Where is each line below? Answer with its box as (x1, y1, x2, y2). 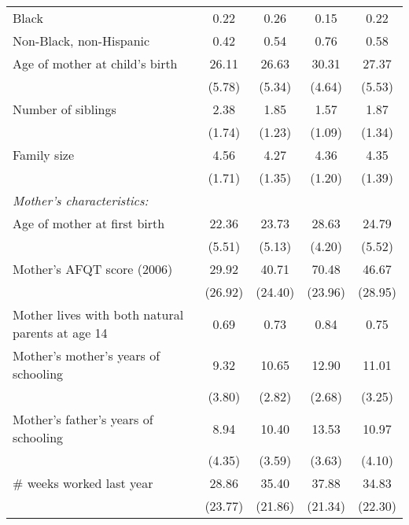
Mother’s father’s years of (13, 410, 153, 428)
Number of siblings (13, 100, 116, 118)
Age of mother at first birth (13, 214, 165, 232)
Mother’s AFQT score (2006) (13, 260, 173, 278)
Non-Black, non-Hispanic (13, 31, 150, 50)
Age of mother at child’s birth (13, 54, 178, 72)
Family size (13, 146, 75, 164)
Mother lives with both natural (13, 305, 184, 324)
